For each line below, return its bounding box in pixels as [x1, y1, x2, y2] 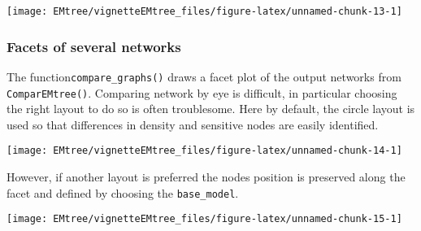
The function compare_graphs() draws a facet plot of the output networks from [7, 68, 401, 85]
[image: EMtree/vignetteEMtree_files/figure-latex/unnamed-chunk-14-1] [7, 145, 402, 157]
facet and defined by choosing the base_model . [7, 184, 239, 201]
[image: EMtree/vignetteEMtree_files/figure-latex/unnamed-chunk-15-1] [7, 213, 402, 225]
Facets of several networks [7, 36, 181, 56]
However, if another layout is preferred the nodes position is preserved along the [7, 168, 406, 185]
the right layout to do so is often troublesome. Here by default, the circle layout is [7, 100, 415, 117]
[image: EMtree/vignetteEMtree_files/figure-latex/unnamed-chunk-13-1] [7, 6, 402, 17]
